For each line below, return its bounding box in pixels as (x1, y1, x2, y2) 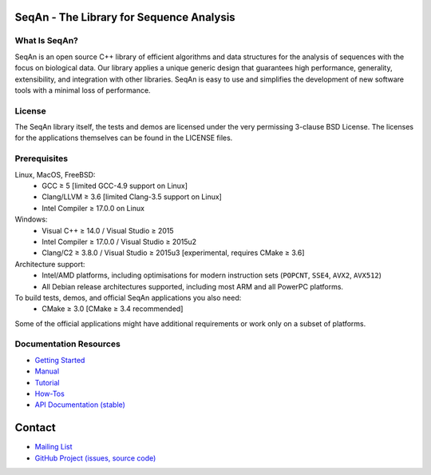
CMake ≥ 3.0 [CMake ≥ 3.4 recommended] (42, 304, 184, 313)
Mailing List (34, 442, 73, 452)
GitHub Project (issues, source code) (34, 453, 156, 463)
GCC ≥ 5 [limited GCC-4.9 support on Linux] (42, 181, 188, 190)
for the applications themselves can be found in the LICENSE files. (14, 133, 233, 143)
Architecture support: (14, 259, 85, 269)
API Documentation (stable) (34, 400, 125, 409)
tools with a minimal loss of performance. (14, 85, 151, 95)
